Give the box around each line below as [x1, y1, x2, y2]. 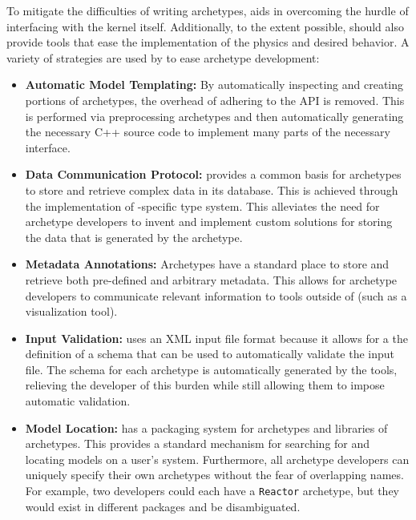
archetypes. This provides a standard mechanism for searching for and [25, 435, 370, 452]
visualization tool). [25, 303, 118, 320]
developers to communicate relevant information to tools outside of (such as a [25, 287, 407, 304]
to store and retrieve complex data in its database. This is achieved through [25, 181, 398, 198]
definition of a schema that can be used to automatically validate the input [25, 345, 395, 362]
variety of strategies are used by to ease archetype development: [6, 49, 320, 66]
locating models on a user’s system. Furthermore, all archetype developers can [25, 450, 410, 467]
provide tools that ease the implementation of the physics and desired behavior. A [6, 34, 410, 50]
